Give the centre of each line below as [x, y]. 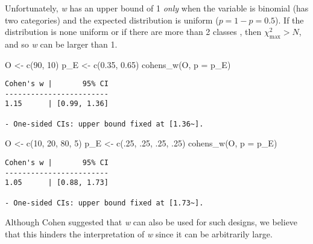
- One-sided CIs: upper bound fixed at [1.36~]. [104, 124]
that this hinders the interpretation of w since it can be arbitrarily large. [139, 233]
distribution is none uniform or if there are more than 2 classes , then [133, 32]
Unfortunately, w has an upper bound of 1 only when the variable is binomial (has [157, 8]
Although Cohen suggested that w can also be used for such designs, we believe [151, 222]
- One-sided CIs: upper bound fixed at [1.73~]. [104, 203]
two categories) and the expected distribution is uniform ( [112, 20]
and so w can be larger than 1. [61, 44]
